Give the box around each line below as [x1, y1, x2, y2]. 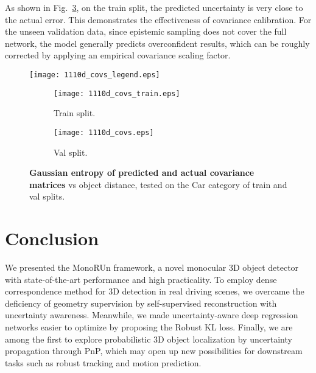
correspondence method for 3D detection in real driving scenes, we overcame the [5, 285, 304, 298]
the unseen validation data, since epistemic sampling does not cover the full [5, 25, 287, 38]
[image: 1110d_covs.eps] [54, 128, 154, 137]
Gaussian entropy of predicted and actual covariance [29, 166, 255, 179]
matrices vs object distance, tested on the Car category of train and [29, 178, 287, 190]
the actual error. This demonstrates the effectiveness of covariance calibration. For [5, 13, 312, 26]
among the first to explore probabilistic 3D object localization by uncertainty [5, 332, 292, 345]
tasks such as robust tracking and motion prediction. [5, 356, 202, 369]
